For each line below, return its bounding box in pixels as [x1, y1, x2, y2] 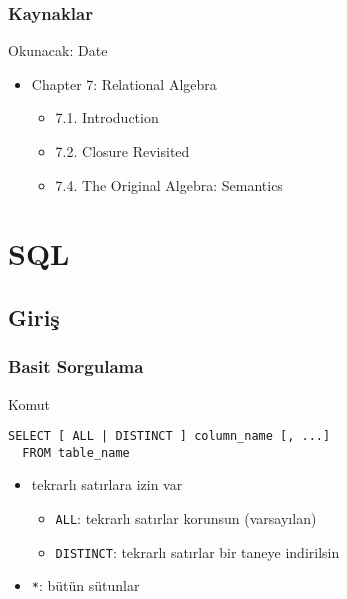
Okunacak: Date [8, 40, 108, 61]
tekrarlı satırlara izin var [31, 474, 183, 495]
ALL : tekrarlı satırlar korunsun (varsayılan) [55, 508, 317, 529]
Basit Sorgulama [8, 354, 144, 379]
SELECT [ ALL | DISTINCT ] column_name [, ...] [8, 429, 331, 444]
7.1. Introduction [55, 107, 159, 128]
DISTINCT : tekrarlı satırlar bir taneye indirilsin [55, 541, 340, 562]
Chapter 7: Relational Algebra [31, 73, 217, 94]
